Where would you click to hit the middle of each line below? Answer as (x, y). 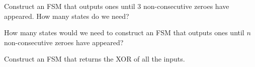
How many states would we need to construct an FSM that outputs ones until (124, 33)
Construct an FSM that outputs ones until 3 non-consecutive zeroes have (117, 6)
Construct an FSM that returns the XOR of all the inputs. (95, 59)
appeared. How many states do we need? (67, 16)
